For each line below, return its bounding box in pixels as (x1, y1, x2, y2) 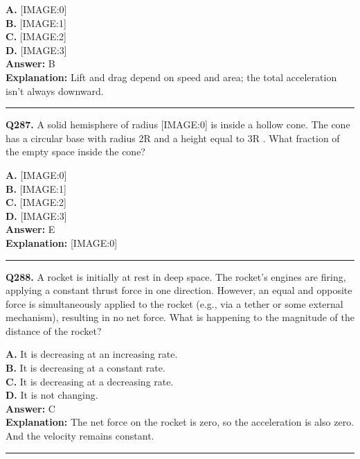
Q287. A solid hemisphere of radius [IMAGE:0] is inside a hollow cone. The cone (6, 117, 350, 132)
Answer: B (6, 56, 55, 71)
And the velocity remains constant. (6, 428, 154, 443)
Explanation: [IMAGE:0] (6, 235, 118, 250)
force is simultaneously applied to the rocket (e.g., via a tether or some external (6, 296, 343, 311)
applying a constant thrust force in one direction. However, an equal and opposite (6, 283, 352, 297)
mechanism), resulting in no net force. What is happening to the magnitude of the (6, 310, 354, 324)
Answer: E (6, 222, 55, 236)
